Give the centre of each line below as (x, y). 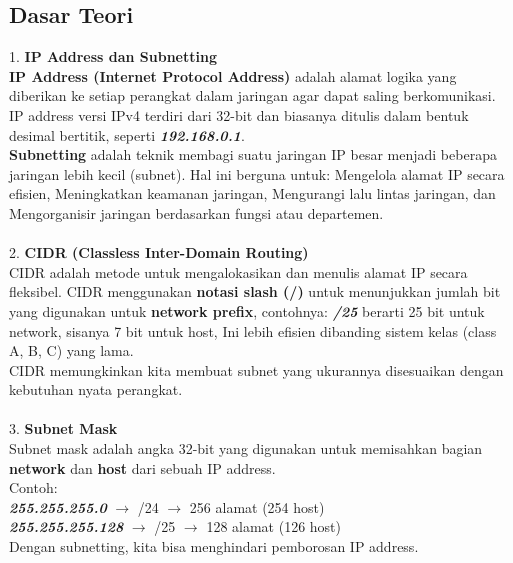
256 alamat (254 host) (257, 506)
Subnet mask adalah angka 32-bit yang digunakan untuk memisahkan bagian (246, 448)
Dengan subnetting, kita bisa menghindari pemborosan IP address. (214, 546)
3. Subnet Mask (63, 428)
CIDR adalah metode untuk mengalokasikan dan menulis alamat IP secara (238, 271)
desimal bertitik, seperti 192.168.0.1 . (127, 134)
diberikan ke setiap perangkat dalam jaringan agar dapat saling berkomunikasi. (252, 95)
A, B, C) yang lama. (71, 350)
